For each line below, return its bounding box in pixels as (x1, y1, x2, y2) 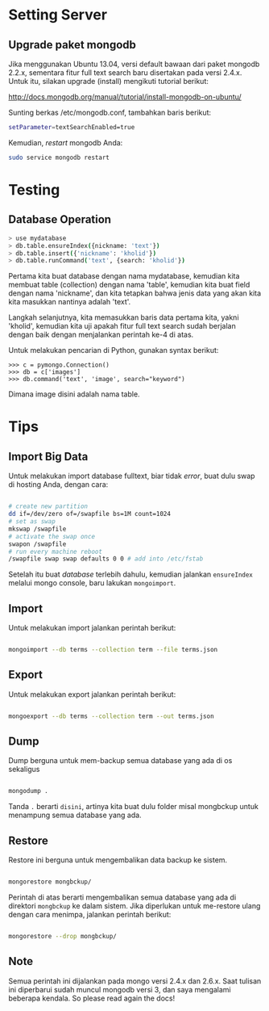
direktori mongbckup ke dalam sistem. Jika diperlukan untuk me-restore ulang (8, 901, 261, 910)
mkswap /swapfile (8, 525, 67, 533)
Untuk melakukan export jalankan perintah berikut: (8, 689, 176, 699)
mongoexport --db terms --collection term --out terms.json (8, 712, 215, 720)
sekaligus (8, 765, 40, 774)
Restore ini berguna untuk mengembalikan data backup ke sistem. (8, 855, 228, 865)
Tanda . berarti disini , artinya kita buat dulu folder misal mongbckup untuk (8, 802, 259, 812)
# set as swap (8, 518, 56, 526)
